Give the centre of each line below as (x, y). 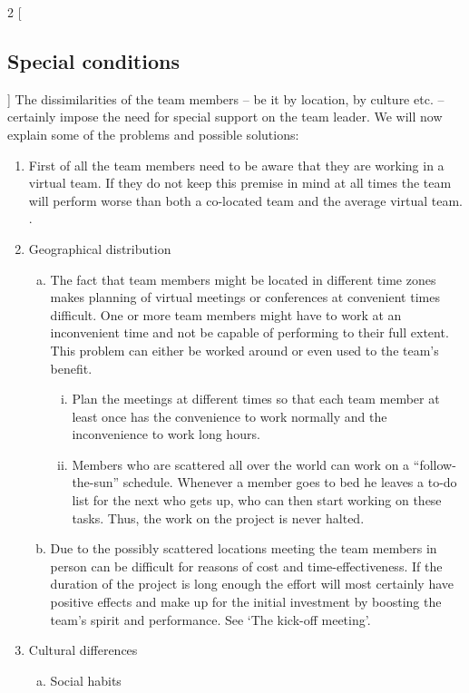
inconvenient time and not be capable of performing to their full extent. (249, 332)
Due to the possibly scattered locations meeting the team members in (244, 548)
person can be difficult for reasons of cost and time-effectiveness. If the (246, 566)
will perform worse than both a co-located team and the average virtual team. (245, 200)
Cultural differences (83, 650)
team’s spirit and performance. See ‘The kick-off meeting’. (210, 619)
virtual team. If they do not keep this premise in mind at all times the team (240, 183)
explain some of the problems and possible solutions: (153, 134)
